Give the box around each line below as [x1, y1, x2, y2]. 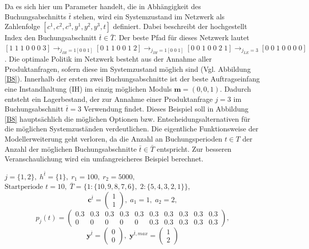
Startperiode [5, 183, 43, 191]
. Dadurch [220, 83, 251, 94]
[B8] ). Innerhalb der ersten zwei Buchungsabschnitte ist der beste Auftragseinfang [5, 73, 260, 84]
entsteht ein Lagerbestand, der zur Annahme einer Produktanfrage [5, 93, 213, 104]
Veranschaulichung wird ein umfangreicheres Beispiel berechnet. [5, 153, 204, 164]
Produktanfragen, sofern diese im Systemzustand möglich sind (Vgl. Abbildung [5, 63, 251, 74]
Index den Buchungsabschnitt [5, 32, 97, 43]
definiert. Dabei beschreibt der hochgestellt [113, 21, 247, 32]
